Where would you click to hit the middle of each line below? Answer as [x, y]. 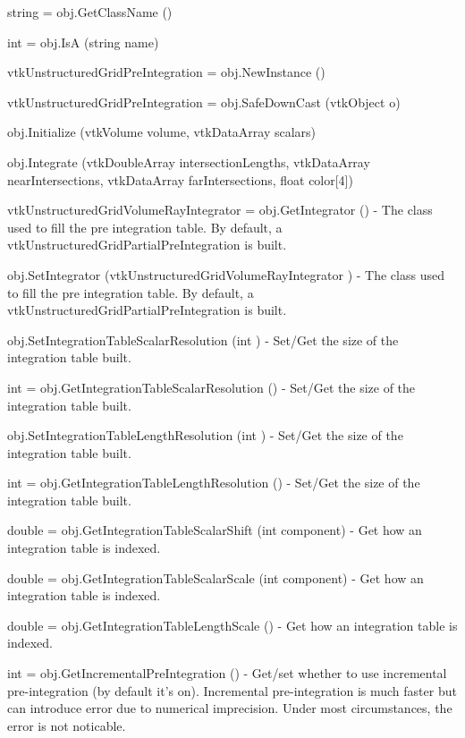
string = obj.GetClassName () [90, 12]
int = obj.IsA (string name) [83, 42]
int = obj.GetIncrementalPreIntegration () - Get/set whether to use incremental [227, 673]
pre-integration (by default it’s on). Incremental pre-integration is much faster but [232, 690]
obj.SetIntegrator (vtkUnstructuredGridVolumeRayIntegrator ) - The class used [226, 274]
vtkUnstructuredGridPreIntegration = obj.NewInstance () [166, 72]
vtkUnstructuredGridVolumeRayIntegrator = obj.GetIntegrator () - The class [220, 210]
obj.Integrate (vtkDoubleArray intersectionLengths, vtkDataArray [189, 161]
